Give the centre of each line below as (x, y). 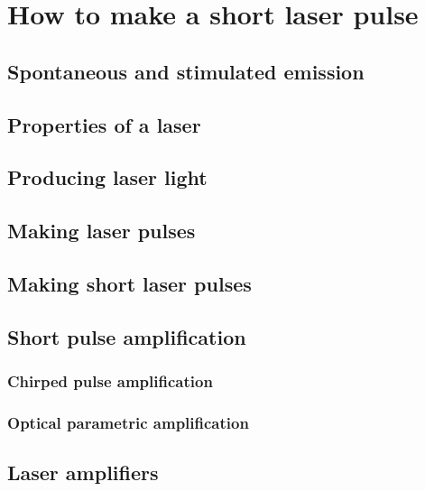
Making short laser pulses (129, 283)
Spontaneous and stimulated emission (186, 71)
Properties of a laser (104, 124)
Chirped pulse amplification (110, 380)
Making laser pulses (102, 231)
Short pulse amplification (127, 336)
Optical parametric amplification (128, 422)
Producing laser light (107, 177)
